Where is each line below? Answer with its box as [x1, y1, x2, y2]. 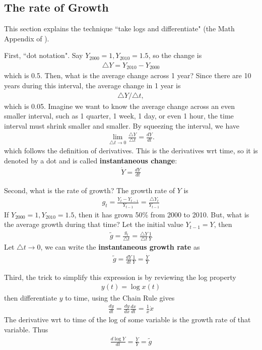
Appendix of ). [4, 33, 49, 43]
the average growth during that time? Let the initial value [4, 219, 183, 229]
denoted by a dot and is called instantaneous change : [4, 155, 177, 165]
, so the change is [148, 50, 202, 61]
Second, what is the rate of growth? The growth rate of [4, 185, 175, 195]
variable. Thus [4, 324, 48, 334]
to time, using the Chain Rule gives [65, 292, 175, 303]
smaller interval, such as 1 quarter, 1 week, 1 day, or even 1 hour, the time [4, 110, 234, 121]
